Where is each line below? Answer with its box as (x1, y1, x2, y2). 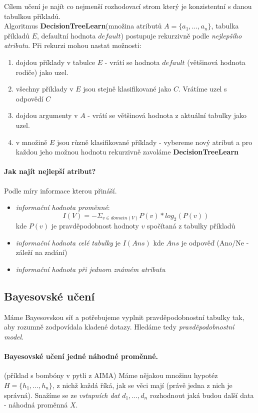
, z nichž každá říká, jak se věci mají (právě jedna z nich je (52, 379, 232, 390)
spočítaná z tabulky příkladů (147, 220, 235, 231)
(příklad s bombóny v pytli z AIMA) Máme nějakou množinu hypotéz (4, 370, 218, 380)
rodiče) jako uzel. (15, 66, 68, 77)
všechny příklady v (15, 83, 73, 94)
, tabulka (211, 20, 239, 31)
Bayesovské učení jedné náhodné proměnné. (4, 351, 158, 361)
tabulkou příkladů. (4, 10, 61, 21)
